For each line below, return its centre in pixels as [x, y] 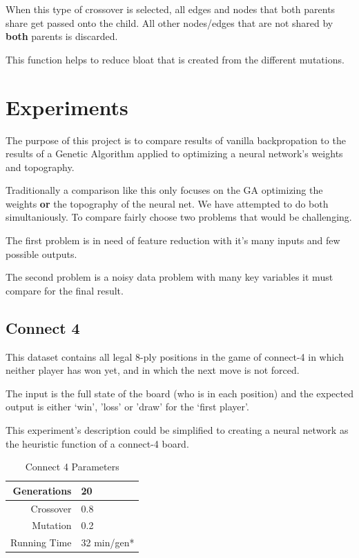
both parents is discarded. [62, 36]
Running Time [41, 542]
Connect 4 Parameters [72, 467]
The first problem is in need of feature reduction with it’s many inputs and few [173, 240]
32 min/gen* [108, 542]
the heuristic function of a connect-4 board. [97, 443]
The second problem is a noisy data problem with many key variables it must [169, 277]
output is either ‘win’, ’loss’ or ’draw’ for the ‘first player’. [127, 407]
